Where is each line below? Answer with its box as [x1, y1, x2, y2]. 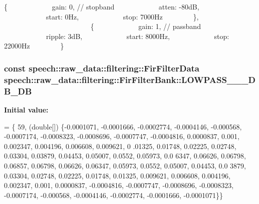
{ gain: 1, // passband [90, 21, 201, 31]
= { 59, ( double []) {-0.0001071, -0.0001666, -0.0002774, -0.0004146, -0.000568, [4, 121, 242, 131]
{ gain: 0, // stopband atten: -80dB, [4, 1, 199, 11]
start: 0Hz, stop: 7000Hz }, [46, 11, 199, 21]
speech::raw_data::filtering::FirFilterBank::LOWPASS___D [4, 73, 255, 85]
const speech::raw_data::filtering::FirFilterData [4, 61, 199, 74]
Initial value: [4, 104, 49, 115]
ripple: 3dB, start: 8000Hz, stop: [46, 30, 229, 41]
